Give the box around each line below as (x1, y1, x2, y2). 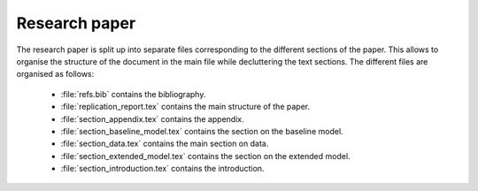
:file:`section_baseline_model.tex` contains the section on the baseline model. (60, 126, 344, 136)
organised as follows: (16, 69, 95, 80)
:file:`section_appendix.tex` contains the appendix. (60, 113, 244, 124)
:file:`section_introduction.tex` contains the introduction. (60, 164, 265, 174)
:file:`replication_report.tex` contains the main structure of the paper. (60, 102, 310, 112)
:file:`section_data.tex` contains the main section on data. (60, 138, 269, 149)
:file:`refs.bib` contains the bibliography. (60, 88, 206, 99)
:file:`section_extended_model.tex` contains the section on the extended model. (60, 150, 351, 161)
